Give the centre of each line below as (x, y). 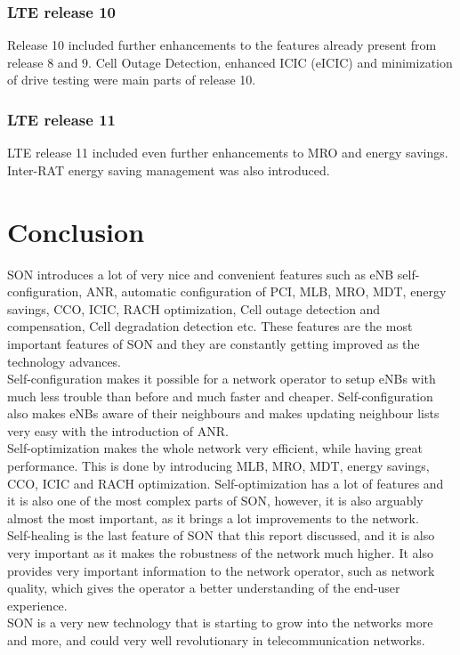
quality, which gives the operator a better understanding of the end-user (204, 588)
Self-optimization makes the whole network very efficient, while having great (215, 448)
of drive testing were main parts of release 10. (132, 80)
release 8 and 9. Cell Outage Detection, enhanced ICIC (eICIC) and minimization (230, 62)
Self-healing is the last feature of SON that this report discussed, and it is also (221, 535)
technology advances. (65, 361)
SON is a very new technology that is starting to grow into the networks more (220, 623)
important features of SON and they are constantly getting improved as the (214, 343)
